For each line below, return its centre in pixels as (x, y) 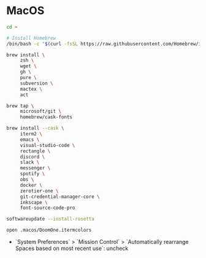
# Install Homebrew (31, 38)
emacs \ (30, 139)
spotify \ (32, 174)
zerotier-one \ (40, 191)
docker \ (31, 185)
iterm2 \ (31, 134)
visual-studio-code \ (48, 145)
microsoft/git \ (41, 112)
